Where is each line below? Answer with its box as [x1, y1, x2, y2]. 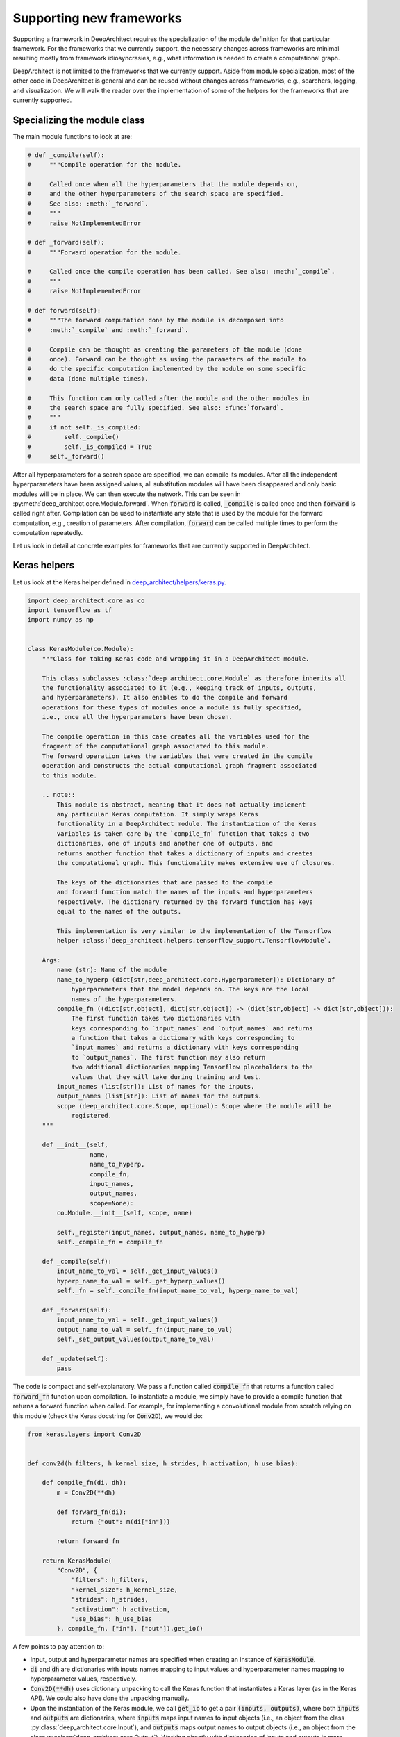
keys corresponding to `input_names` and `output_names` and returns [71, 1024, 314, 1032]
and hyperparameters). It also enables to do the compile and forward [42, 693, 288, 702]
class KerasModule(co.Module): [27, 645, 135, 653]
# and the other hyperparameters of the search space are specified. [27, 190, 284, 198]
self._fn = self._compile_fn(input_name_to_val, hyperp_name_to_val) [56, 1287, 299, 1295]
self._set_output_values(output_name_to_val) [56, 1335, 215, 1344]
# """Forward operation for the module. [27, 248, 182, 256]
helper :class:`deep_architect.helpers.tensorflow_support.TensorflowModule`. [56, 937, 332, 945]
